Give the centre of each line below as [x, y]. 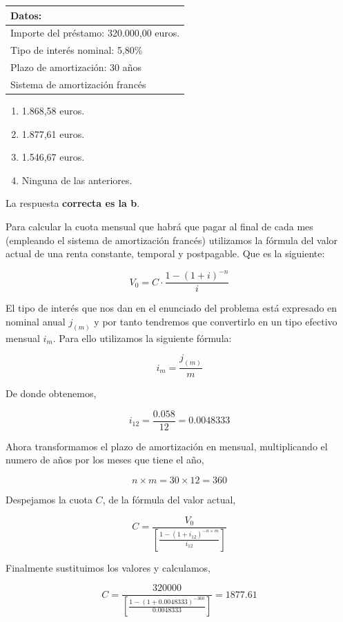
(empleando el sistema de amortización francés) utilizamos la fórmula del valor [172, 240]
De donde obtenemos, [51, 393]
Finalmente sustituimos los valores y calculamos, [108, 567]
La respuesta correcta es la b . [73, 203]
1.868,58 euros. [53, 110]
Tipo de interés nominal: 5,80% [77, 50]
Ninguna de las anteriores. [77, 180]
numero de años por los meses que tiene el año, [105, 460]
